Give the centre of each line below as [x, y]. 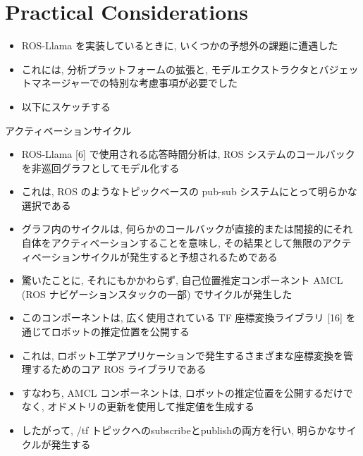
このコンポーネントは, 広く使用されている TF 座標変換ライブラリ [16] [182, 318]
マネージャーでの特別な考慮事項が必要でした [134, 83]
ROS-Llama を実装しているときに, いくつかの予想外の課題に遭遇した [180, 45]
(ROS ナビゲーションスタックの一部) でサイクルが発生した [157, 294]
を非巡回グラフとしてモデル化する [100, 167]
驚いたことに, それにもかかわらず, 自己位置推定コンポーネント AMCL [182, 280]
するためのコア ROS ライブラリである [119, 369]
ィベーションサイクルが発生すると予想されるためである [149, 256]
